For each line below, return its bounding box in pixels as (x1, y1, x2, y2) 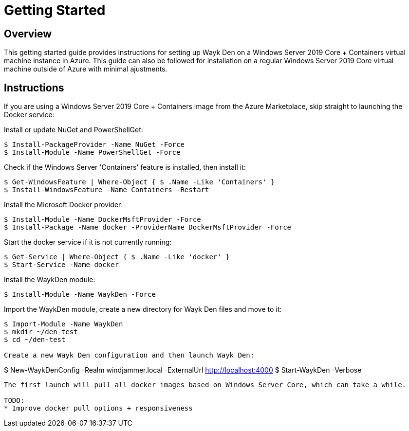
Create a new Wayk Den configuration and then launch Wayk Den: (4, 351, 255, 359)
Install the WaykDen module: (4, 275, 95, 284)
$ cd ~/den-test (4, 336, 66, 344)
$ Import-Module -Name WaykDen (4, 320, 123, 328)
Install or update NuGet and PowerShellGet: (4, 126, 143, 134)
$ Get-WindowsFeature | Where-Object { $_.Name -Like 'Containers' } (4, 178, 275, 186)
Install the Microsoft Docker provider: (4, 200, 123, 209)
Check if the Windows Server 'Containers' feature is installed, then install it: (4, 163, 246, 172)
